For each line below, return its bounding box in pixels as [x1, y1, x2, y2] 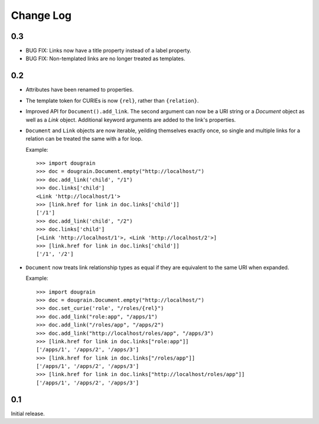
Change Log [11, 9, 72, 22]
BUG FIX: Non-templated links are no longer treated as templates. [25, 55, 185, 62]
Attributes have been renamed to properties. [25, 86, 134, 93]
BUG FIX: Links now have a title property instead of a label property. [25, 47, 191, 54]
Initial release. [11, 410, 45, 417]
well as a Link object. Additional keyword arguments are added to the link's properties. [25, 116, 236, 123]
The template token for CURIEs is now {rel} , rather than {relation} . [25, 97, 199, 104]
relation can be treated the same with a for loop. [25, 135, 143, 142]
